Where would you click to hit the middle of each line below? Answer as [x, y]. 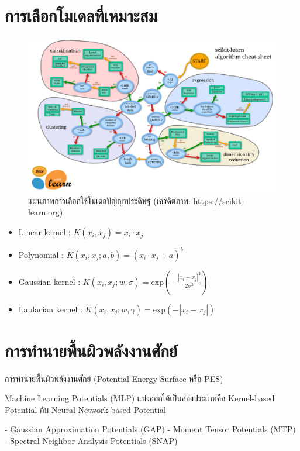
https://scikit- [219, 200]
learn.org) [46, 212]
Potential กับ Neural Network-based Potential [85, 409]
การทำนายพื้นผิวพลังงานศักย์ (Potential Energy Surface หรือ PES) [114, 378]
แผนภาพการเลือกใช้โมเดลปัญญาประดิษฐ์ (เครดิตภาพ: [110, 200]
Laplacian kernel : [50, 309]
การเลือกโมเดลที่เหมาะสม [81, 16]
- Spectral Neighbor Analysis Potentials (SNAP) [91, 441]
